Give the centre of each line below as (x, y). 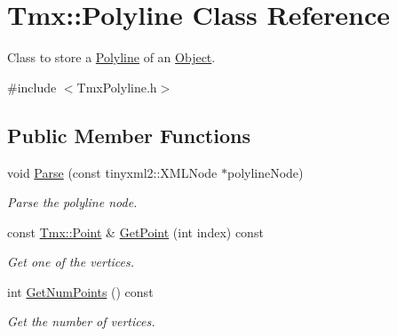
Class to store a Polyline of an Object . (111, 57)
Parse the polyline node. (72, 202)
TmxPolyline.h (117, 87)
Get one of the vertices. (71, 262)
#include (32, 87)
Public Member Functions (129, 135)
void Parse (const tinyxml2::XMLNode (112, 172)
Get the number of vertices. (81, 321)
